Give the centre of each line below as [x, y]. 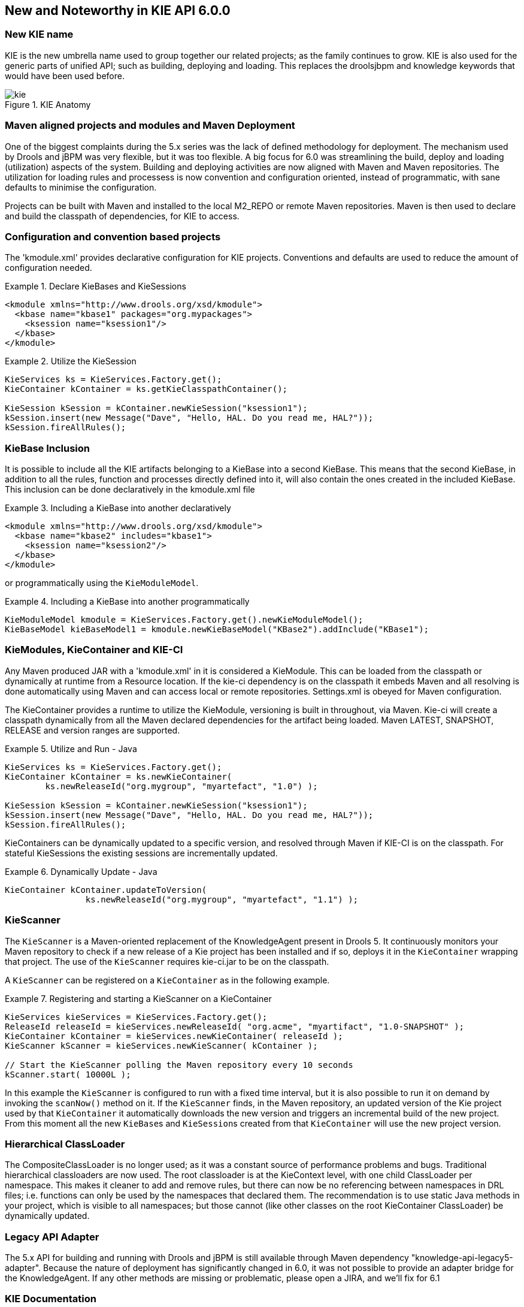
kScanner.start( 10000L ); [68, 1074]
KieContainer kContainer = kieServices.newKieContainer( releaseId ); [174, 1036]
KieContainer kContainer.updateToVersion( [106, 890]
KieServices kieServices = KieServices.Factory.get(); [136, 1017]
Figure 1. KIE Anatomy [48, 104]
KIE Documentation [51, 1299]
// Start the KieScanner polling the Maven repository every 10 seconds [179, 1065]
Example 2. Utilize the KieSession [71, 361]
